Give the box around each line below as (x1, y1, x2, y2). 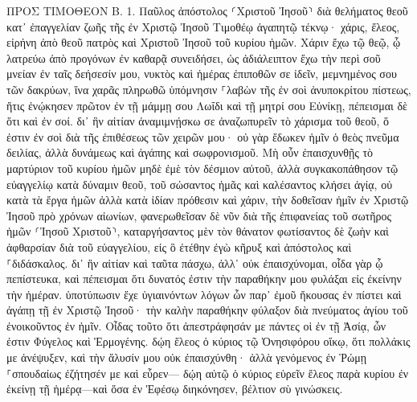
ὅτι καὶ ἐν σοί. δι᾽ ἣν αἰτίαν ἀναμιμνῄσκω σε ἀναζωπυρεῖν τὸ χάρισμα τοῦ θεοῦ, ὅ (6, 113, 389, 129)
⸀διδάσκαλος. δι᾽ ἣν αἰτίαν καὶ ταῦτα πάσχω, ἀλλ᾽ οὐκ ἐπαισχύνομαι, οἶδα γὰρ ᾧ (6, 254, 383, 271)
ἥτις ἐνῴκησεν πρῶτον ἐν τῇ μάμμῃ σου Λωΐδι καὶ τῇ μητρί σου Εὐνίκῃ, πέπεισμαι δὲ (6, 96, 407, 113)
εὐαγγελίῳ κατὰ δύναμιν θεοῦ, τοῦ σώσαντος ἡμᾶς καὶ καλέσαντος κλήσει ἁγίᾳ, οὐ (6, 175, 393, 192)
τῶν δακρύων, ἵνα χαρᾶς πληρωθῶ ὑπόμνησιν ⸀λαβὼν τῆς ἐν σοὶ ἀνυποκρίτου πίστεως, (6, 80, 411, 97)
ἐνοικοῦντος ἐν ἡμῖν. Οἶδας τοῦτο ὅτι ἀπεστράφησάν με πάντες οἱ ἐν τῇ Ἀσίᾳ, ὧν (6, 317, 386, 334)
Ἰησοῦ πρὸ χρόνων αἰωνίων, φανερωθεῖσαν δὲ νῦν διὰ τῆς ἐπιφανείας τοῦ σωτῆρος (6, 207, 392, 224)
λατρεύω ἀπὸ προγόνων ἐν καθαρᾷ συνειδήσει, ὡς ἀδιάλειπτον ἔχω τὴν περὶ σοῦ (6, 49, 381, 66)
